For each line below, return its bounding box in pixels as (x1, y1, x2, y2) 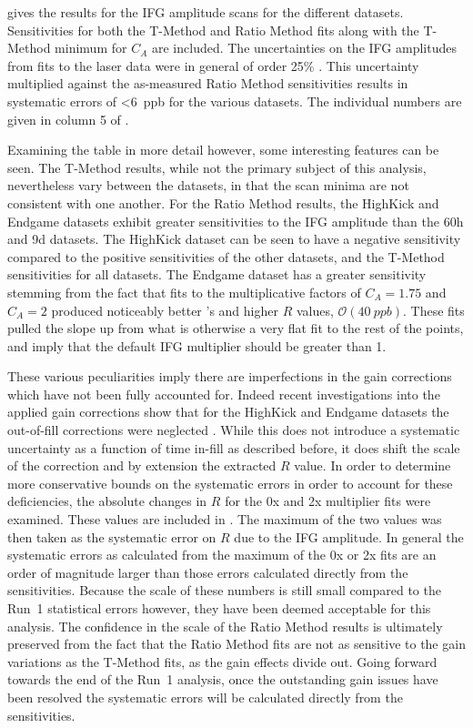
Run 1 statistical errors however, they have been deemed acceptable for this (7, 599, 431, 617)
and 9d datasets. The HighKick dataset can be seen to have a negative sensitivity (7, 229, 461, 248)
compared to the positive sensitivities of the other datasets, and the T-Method (7, 247, 445, 266)
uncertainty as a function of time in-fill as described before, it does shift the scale (7, 438, 460, 457)
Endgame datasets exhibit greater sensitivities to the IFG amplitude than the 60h (7, 211, 464, 230)
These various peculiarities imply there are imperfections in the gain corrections (7, 367, 452, 386)
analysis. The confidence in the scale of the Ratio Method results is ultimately (7, 616, 443, 635)
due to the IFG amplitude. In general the (234, 527, 464, 546)
